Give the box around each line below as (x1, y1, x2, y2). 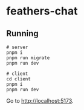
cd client (6, 76, 31, 82)
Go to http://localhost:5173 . (6, 97, 74, 104)
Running (6, 28, 39, 39)
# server (6, 44, 28, 50)
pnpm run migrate (6, 55, 50, 61)
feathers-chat (6, 4, 78, 18)
